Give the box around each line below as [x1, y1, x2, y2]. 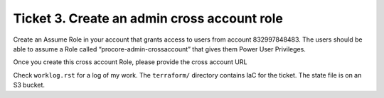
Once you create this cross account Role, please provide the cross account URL [13, 58, 247, 66]
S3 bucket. [13, 81, 46, 90]
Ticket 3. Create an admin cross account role [13, 11, 284, 26]
